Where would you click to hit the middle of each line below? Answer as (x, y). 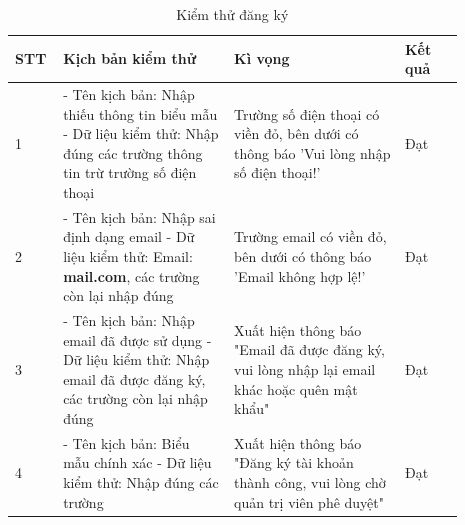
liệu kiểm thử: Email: (128, 256)
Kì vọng (262, 58)
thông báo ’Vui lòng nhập (312, 152)
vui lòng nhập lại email (305, 369)
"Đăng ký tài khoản (294, 462)
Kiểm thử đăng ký (232, 14)
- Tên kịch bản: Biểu (126, 442)
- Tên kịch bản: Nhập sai (139, 216)
